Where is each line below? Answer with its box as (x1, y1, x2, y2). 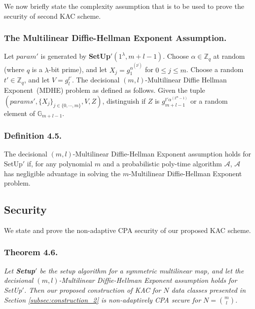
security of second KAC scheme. (4, 10, 101, 21)
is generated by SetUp (40, 51, 110, 61)
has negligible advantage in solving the (4, 168, 121, 178)
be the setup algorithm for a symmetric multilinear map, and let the (39, 265, 244, 275)
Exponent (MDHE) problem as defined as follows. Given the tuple (4, 85, 205, 95)
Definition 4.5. (4, 129, 62, 142)
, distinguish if (102, 95, 146, 106)
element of (4, 108, 35, 118)
